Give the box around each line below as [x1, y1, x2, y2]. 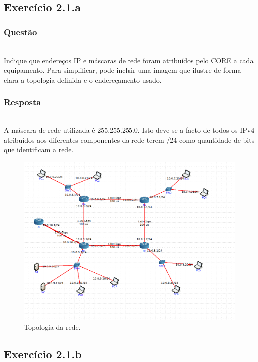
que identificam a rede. [4, 144, 74, 155]
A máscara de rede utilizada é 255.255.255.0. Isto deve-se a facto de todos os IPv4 [4, 125, 255, 135]
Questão [4, 25, 37, 38]
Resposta [4, 96, 41, 108]
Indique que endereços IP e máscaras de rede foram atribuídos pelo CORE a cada [4, 55, 254, 65]
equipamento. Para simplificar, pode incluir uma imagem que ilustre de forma [4, 65, 241, 75]
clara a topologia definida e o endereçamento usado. [4, 74, 162, 85]
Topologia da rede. [24, 322, 81, 332]
